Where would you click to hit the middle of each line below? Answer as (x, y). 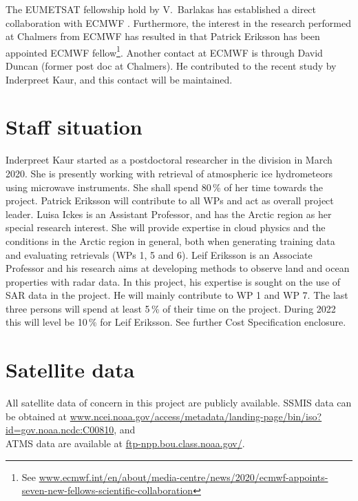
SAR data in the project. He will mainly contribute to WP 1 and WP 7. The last (177, 295)
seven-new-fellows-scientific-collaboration (107, 490)
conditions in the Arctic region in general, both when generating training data (170, 240)
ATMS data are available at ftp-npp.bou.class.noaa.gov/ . (125, 443)
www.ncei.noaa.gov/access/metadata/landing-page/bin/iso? (196, 416)
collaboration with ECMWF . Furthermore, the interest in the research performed (179, 22)
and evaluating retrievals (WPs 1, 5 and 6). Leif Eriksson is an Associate (159, 254)
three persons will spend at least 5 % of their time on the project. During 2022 (171, 308)
